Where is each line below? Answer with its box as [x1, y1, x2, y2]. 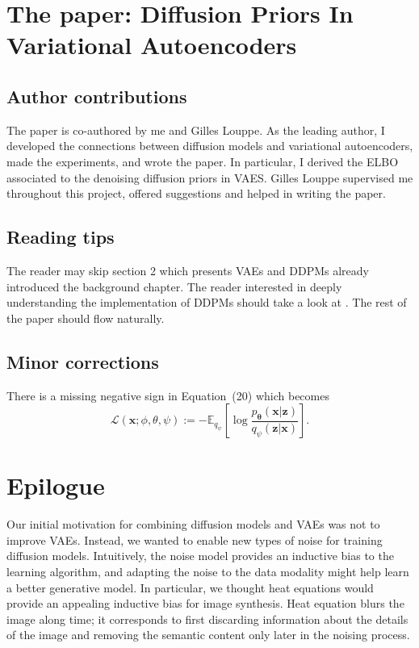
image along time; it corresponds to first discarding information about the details [6, 610, 409, 627]
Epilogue [6, 469, 105, 502]
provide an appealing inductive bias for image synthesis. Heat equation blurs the [6, 595, 404, 612]
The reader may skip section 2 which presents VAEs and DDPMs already [6, 261, 369, 278]
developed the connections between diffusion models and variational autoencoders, [6, 137, 413, 154]
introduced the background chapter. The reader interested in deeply [6, 278, 342, 295]
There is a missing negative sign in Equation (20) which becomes [6, 387, 329, 403]
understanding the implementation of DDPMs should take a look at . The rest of [6, 294, 407, 311]
